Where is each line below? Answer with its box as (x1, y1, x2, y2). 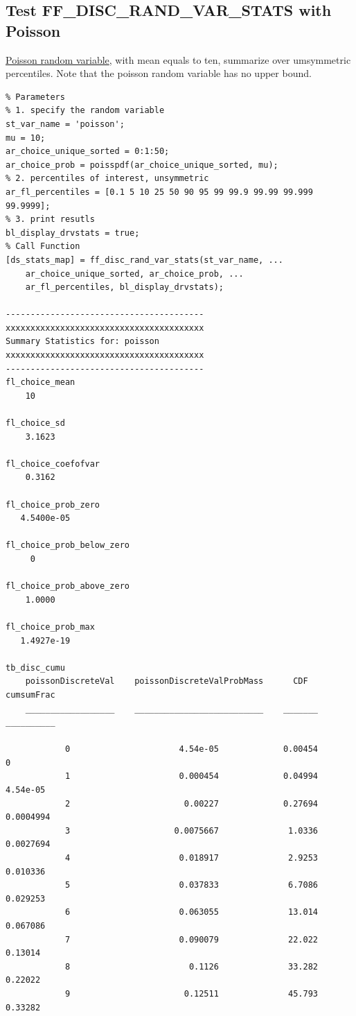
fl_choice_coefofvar (6, 458, 100, 469)
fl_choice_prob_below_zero (6, 540, 130, 551)
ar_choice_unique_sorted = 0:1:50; (6, 146, 170, 157)
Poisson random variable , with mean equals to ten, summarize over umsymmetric (6, 52, 351, 67)
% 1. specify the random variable (6, 105, 165, 116)
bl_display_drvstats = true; (6, 227, 140, 238)
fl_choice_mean (6, 377, 75, 388)
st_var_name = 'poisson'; (6, 119, 125, 129)
